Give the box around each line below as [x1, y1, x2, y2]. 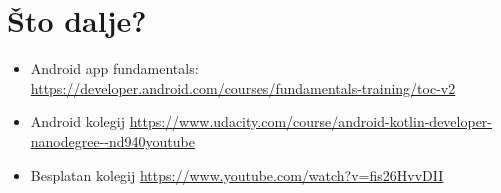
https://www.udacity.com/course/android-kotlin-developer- [129, 111, 493, 132]
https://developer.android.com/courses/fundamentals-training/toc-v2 [30, 77, 456, 98]
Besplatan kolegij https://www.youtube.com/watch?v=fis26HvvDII [30, 164, 444, 185]
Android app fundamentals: [30, 58, 199, 79]
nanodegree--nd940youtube [30, 130, 195, 151]
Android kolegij [30, 111, 125, 132]
